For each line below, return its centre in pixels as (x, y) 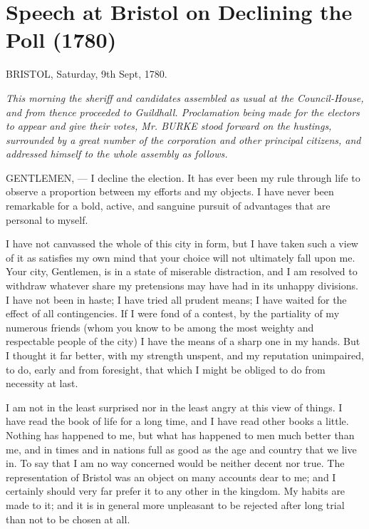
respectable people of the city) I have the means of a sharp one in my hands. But (183, 341)
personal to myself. (47, 219)
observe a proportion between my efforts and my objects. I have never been (170, 191)
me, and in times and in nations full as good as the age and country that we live (181, 449)
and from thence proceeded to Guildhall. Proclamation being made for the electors (183, 112)
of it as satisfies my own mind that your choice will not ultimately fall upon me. (181, 257)
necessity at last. (42, 383)
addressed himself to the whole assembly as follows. (117, 154)
